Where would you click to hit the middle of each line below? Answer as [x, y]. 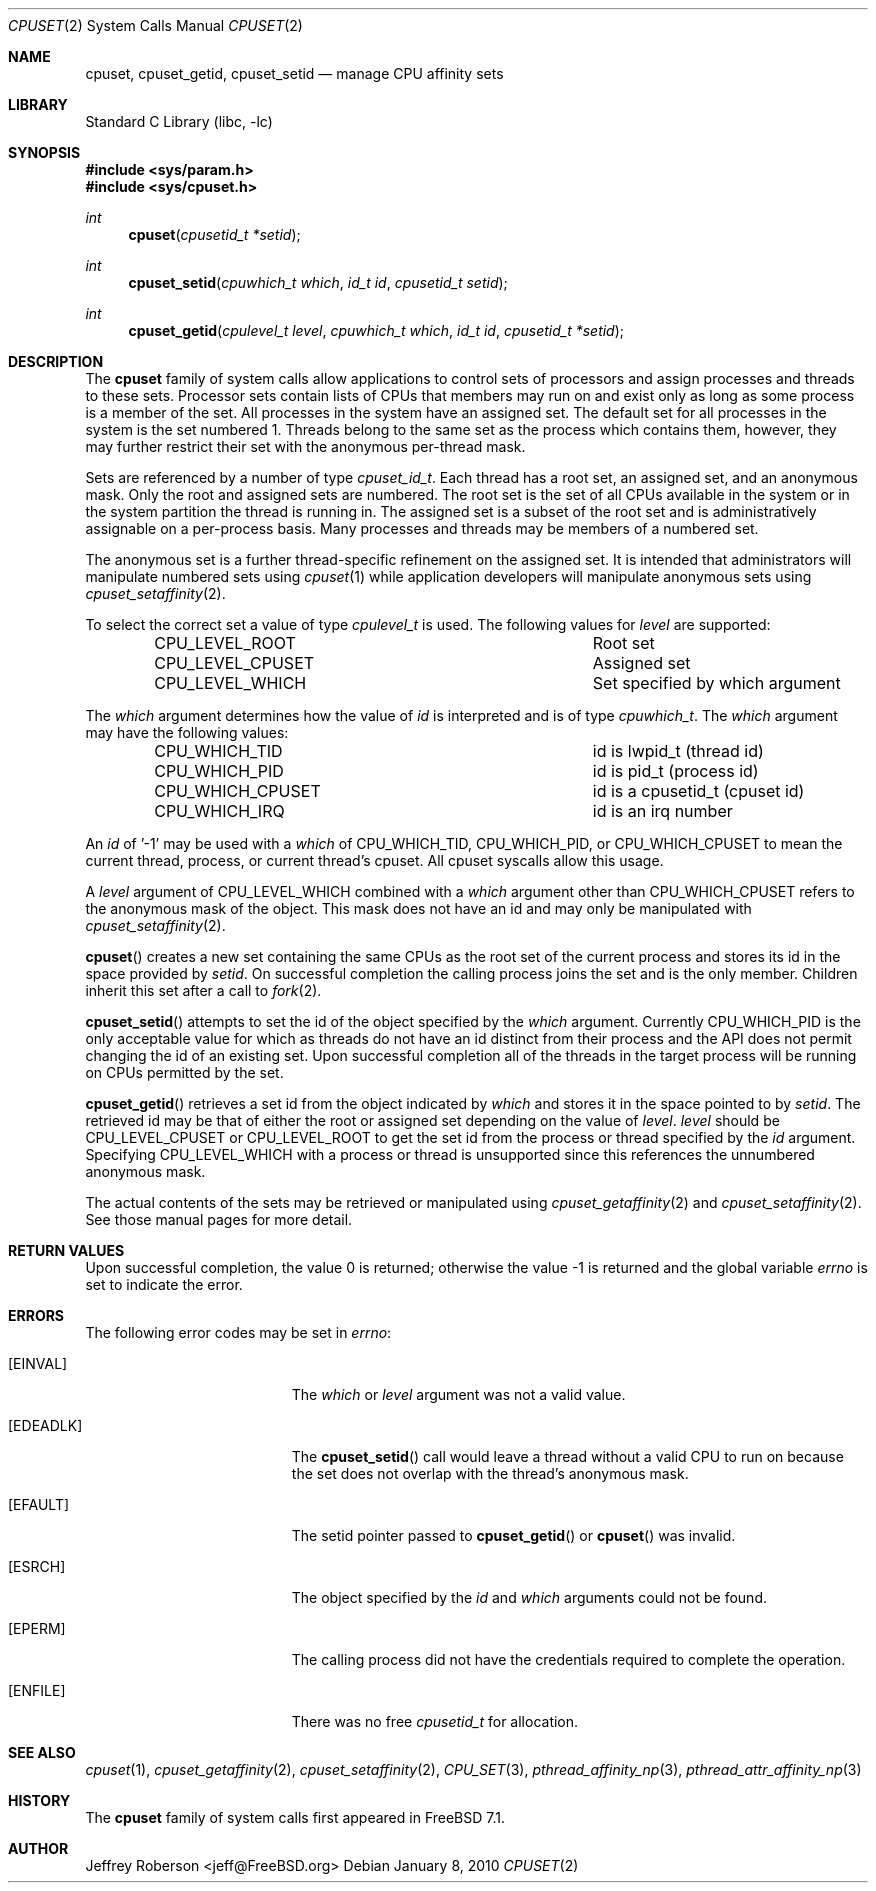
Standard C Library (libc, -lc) [179, 121]
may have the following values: [187, 732]
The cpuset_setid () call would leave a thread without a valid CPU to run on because [567, 1456]
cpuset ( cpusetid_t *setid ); [214, 234]
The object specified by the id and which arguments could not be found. [529, 1597]
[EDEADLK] [45, 1425]
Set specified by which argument [716, 683]
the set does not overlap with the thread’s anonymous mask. [490, 1473]
